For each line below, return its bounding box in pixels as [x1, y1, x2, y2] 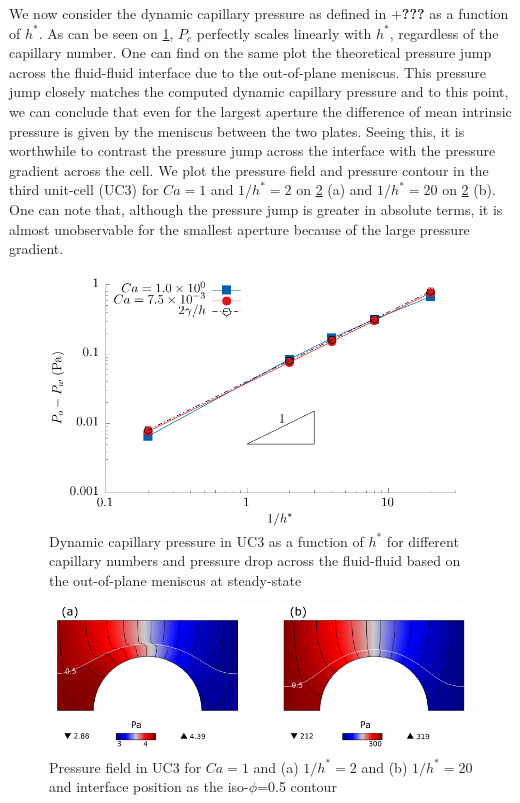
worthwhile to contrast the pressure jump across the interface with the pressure [9, 140, 496, 161]
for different [386, 530, 459, 551]
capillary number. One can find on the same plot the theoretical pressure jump [9, 42, 492, 63]
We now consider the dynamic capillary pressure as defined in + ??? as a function [9, 3, 509, 23]
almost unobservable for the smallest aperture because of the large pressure [9, 218, 470, 239]
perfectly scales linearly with [196, 22, 372, 43]
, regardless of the [389, 22, 499, 43]
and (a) [253, 756, 299, 777]
